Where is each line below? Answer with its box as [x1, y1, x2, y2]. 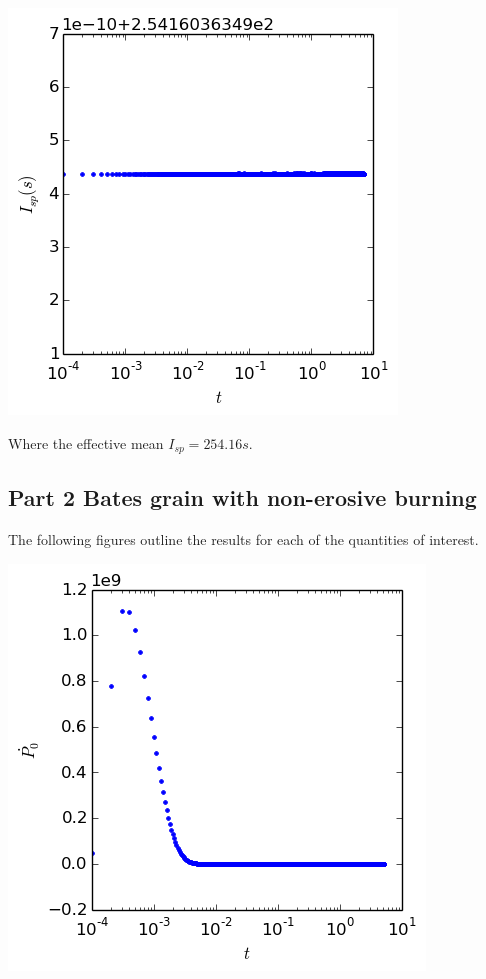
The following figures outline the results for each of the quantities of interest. [8, 529, 479, 550]
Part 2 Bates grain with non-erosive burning [8, 482, 477, 513]
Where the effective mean [8, 432, 164, 453]
